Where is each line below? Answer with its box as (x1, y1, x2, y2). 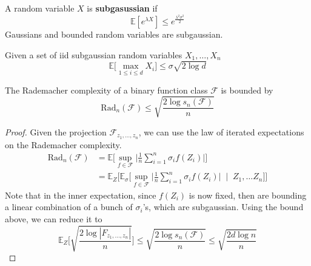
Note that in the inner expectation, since (5, 188, 156, 201)
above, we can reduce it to (5, 212, 102, 225)
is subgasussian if (87, 2, 158, 14)
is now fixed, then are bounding (189, 188, 307, 201)
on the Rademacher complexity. (5, 138, 122, 151)
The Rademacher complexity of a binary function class (5, 83, 208, 96)
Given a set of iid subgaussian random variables (5, 48, 182, 61)
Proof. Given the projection (5, 125, 107, 138)
